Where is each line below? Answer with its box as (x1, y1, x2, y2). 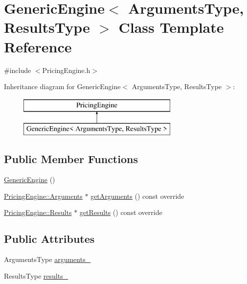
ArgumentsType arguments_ (4, 254, 91, 264)
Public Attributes (4, 231, 95, 246)
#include (4, 65, 31, 75)
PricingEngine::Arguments (4, 190, 83, 201)
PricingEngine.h (42, 65, 90, 75)
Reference (4, 36, 72, 56)
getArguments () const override (90, 190, 184, 201)
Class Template (118, 17, 224, 37)
